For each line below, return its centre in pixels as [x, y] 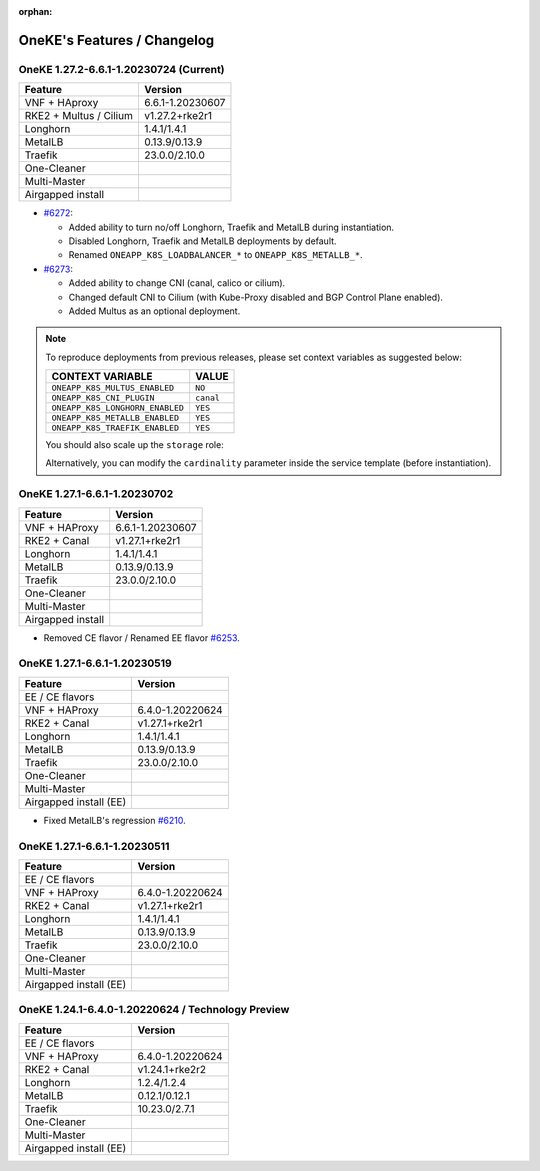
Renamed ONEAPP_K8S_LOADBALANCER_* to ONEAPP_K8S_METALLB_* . [216, 255]
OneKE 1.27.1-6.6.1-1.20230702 [96, 494]
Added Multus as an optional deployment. [154, 311]
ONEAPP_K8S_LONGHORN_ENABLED [118, 408]
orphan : [35, 11]
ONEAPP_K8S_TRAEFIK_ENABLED [115, 428]
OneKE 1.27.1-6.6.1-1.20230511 [94, 846]
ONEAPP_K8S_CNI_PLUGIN [103, 398]
